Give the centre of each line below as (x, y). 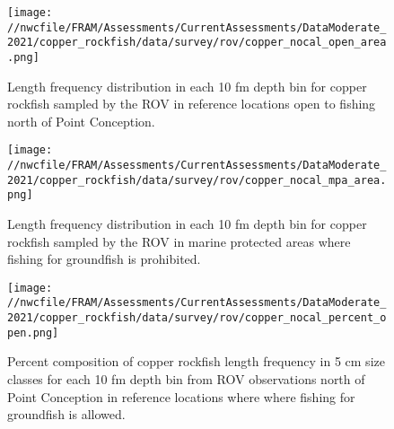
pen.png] (33, 333)
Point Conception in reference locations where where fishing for (181, 396)
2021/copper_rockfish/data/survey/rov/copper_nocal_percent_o (197, 318)
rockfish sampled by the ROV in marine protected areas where (179, 241)
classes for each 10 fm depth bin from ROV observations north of (186, 379)
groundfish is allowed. (66, 414)
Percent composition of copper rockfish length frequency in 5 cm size (196, 361)
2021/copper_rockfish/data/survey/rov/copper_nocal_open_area (197, 43)
